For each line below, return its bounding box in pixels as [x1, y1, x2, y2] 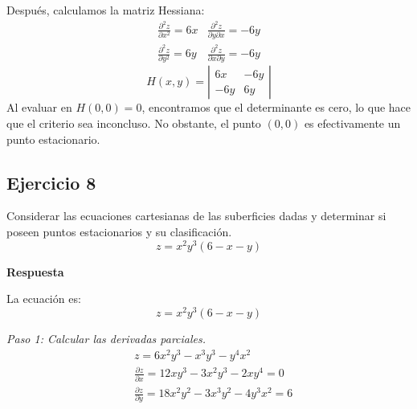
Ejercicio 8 [6, 170, 96, 194]
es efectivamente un [304, 115, 401, 132]
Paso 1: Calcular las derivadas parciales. [6, 329, 206, 346]
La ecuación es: [6, 290, 81, 307]
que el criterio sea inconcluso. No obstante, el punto [6, 115, 261, 132]
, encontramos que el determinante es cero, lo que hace [141, 99, 411, 116]
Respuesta [6, 263, 64, 280]
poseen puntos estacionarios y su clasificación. [6, 223, 232, 240]
